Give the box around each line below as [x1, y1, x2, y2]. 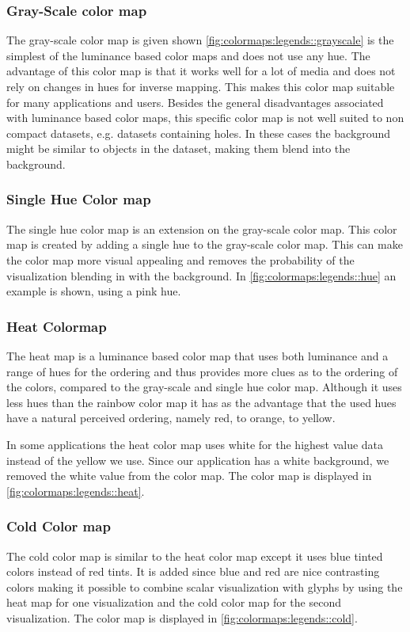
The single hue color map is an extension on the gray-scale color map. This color [6, 220, 397, 237]
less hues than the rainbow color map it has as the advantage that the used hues [6, 394, 397, 410]
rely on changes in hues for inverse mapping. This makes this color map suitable [6, 78, 395, 94]
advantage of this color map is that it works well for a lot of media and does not [6, 63, 396, 79]
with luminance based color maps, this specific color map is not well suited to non [6, 109, 404, 126]
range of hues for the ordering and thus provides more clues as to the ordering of [6, 363, 398, 379]
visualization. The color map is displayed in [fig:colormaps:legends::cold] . [6, 609, 358, 626]
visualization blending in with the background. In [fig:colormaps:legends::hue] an [6, 267, 397, 284]
